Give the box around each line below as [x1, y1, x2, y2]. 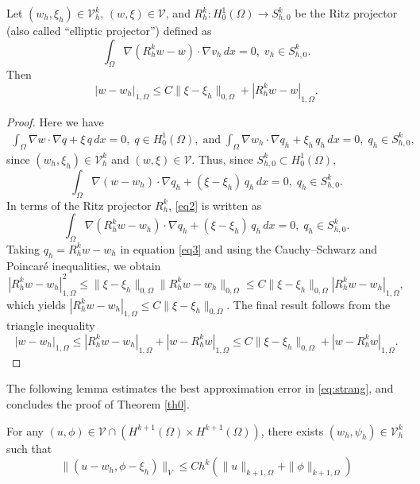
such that [6, 439, 52, 456]
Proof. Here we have [6, 113, 104, 130]
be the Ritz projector [295, 5, 398, 21]
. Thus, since [191, 150, 253, 167]
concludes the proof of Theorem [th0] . [6, 395, 190, 412]
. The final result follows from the [226, 296, 391, 312]
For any [6, 422, 44, 439]
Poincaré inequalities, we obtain [6, 257, 161, 273]
